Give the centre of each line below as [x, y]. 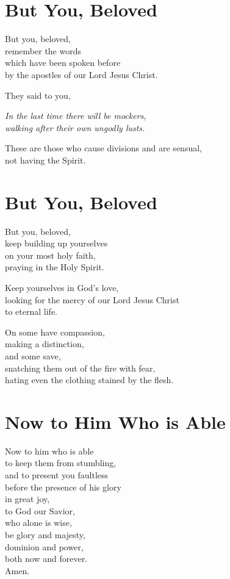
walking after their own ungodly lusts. [75, 127]
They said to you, [38, 95]
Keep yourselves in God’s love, [62, 287]
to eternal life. [31, 311]
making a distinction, [45, 344]
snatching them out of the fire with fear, [80, 368]
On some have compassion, [55, 332]
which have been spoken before [63, 63]
